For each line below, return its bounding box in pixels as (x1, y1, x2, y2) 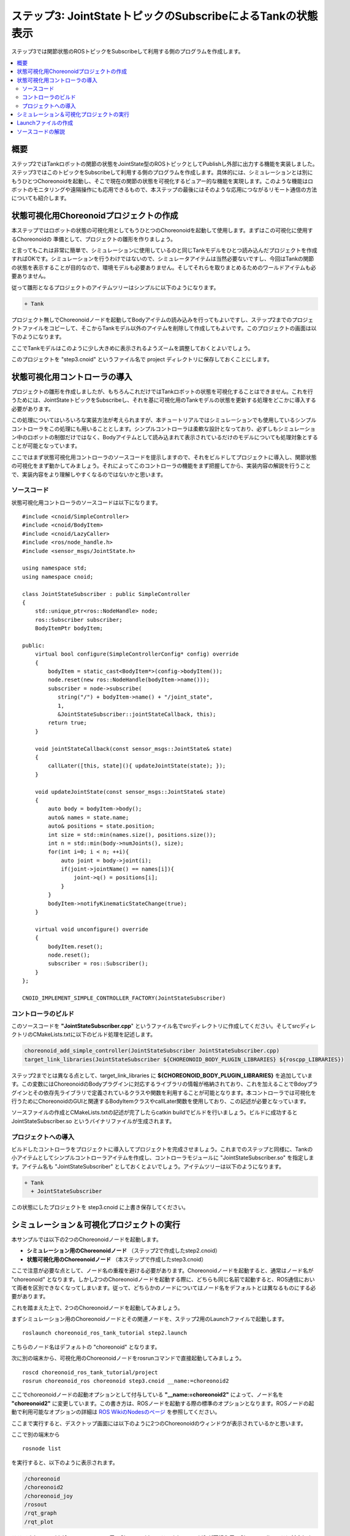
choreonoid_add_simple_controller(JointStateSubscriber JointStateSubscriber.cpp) (24, 1048, 280, 1054)
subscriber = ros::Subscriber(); (48, 960, 148, 967)
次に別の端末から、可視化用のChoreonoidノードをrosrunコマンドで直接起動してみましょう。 (11, 1355, 245, 1362)
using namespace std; (22, 565, 87, 571)
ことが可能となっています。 (11, 442, 81, 450)
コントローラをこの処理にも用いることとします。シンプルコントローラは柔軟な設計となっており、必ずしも (11, 425, 278, 433)
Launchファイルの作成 (17, 119, 74, 127)
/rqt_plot (24, 1518, 54, 1525)
